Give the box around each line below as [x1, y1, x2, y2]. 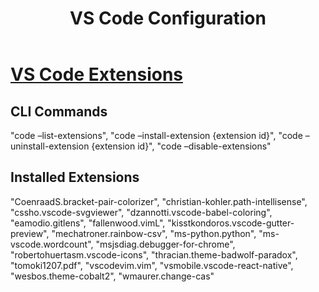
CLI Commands [10, 103, 108, 120]
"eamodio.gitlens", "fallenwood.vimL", [10, 217, 166, 229]
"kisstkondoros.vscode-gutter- [167, 217, 295, 229]
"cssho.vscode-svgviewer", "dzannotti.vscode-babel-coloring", [10, 206, 273, 218]
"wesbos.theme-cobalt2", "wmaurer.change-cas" [10, 270, 215, 282]
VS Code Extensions [10, 63, 184, 86]
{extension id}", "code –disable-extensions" [91, 140, 272, 152]
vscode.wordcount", [10, 238, 94, 250]
